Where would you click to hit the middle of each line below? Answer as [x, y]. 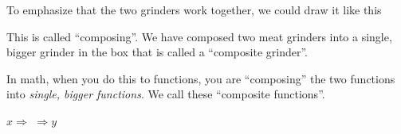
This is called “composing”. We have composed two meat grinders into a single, [199, 36]
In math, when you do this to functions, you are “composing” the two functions [201, 78]
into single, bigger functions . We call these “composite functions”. [166, 94]
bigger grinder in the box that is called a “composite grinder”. [157, 52]
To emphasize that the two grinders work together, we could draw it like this [194, 10]
